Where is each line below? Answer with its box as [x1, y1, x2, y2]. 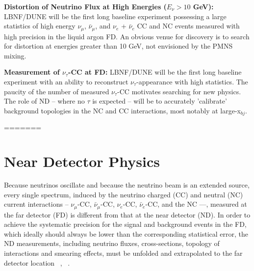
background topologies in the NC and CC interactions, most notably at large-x [4, 105, 241, 115]
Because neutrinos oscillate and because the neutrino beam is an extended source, [4, 179, 250, 190]
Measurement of [4, 67, 60, 77]
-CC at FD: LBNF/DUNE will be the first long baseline [68, 67, 242, 77]
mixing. [4, 50, 26, 60]
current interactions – [4, 199, 69, 209]
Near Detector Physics [4, 151, 160, 171]
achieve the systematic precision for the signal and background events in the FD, [4, 219, 247, 229]
